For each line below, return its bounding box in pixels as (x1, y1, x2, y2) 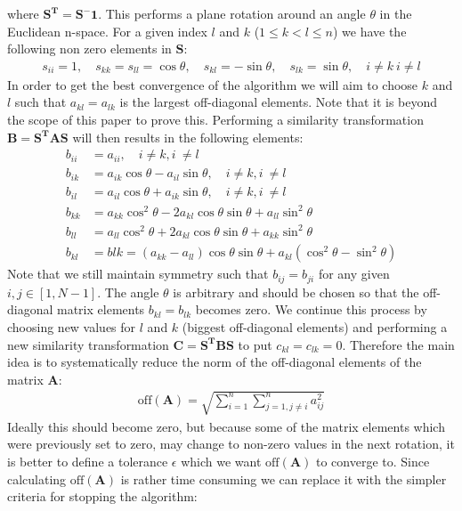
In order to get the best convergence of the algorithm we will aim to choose (7, 75, 418, 93)
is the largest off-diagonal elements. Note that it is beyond (119, 93, 438, 111)
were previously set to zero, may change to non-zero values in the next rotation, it (7, 434, 455, 453)
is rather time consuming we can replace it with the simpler (120, 469, 447, 488)
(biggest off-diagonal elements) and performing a (182, 317, 448, 336)
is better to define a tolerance (7, 452, 168, 471)
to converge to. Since (315, 452, 430, 471)
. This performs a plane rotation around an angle (98, 4, 366, 22)
